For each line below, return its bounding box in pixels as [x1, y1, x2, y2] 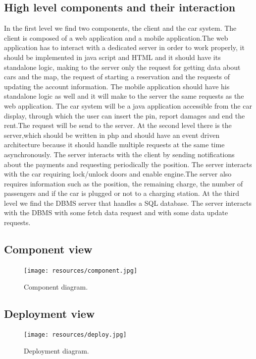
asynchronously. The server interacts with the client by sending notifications [4, 149, 235, 159]
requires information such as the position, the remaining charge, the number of [4, 178, 243, 188]
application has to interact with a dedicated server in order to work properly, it [4, 42, 245, 53]
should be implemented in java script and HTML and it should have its [4, 52, 221, 62]
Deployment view [4, 305, 95, 321]
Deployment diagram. [24, 345, 89, 356]
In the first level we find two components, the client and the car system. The [4, 23, 237, 33]
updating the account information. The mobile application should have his [4, 81, 230, 91]
